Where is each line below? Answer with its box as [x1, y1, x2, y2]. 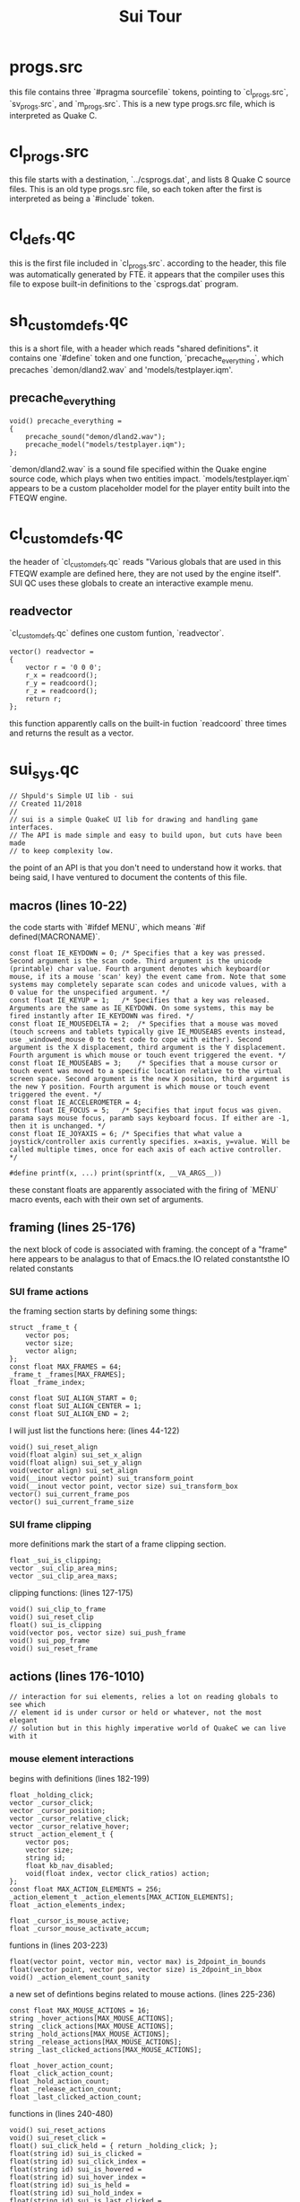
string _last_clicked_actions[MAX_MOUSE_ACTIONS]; [9, 2045, 202, 2054]
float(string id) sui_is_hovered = [9, 2164, 142, 2174]
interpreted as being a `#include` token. [9, 193, 155, 204]
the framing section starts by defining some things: [9, 1306, 198, 1317]
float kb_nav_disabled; [25, 1861, 115, 1870]
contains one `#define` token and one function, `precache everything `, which [9, 352, 285, 366]
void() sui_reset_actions [9, 2126, 106, 2135]
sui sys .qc [9, 759, 80, 782]
